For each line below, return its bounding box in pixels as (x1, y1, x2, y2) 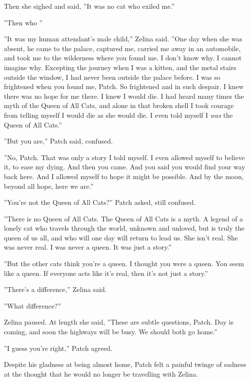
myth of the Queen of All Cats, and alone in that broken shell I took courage (4, 100, 234, 110)
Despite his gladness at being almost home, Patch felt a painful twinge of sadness (4, 359, 246, 369)
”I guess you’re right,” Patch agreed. (4, 343, 112, 353)
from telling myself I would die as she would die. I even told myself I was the (4, 109, 233, 120)
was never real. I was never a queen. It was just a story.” (4, 242, 172, 252)
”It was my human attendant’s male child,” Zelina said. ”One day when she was (4, 34, 242, 44)
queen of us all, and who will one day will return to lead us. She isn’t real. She (4, 232, 238, 242)
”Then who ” (4, 17, 43, 27)
